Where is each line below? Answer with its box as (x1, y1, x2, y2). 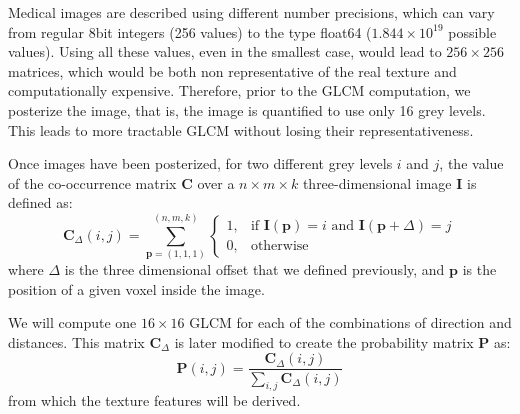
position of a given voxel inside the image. (8, 278, 265, 299)
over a (197, 172, 235, 193)
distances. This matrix (8, 331, 145, 352)
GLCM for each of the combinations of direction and (189, 312, 512, 333)
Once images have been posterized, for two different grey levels (8, 153, 393, 174)
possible (448, 21, 497, 42)
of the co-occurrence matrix (8, 172, 177, 193)
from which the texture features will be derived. (8, 390, 301, 411)
